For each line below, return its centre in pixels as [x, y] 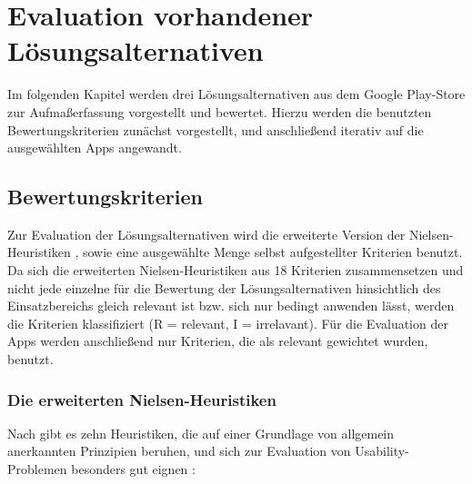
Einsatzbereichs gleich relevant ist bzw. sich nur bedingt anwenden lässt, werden [231, 306]
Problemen [37, 469]
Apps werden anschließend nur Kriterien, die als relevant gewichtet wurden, [218, 341]
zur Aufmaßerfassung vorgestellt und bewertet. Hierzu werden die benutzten [220, 111]
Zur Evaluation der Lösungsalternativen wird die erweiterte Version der [206, 234]
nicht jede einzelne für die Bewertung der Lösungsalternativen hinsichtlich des [224, 287]
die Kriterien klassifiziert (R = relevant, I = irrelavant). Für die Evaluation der [228, 323]
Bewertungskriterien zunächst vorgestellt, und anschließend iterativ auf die [216, 129]
